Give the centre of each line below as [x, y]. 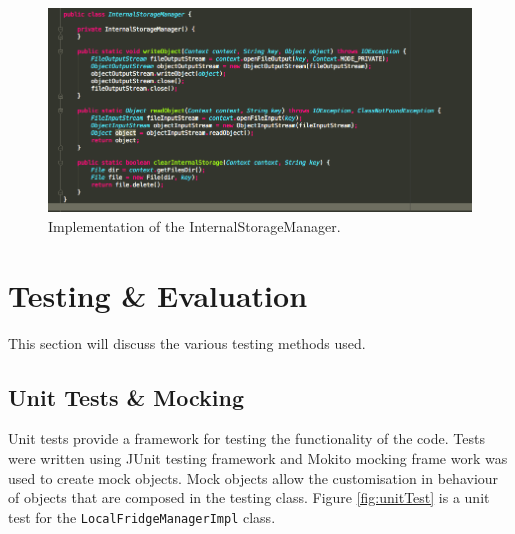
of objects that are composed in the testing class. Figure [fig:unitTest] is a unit [249, 497]
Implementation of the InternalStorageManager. [194, 225]
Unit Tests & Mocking [126, 396]
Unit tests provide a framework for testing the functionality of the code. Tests [246, 438]
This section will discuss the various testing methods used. [187, 342]
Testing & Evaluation [158, 294]
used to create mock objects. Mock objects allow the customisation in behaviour [253, 477]
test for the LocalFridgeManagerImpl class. [142, 516]
